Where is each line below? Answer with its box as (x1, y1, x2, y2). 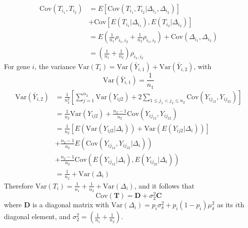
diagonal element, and (4, 211, 71, 222)
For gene (4, 61, 30, 72)
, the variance (34, 61, 76, 72)
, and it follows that (134, 180, 195, 190)
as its (217, 199, 233, 210)
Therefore (4, 180, 33, 190)
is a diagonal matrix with (32, 199, 109, 210)
